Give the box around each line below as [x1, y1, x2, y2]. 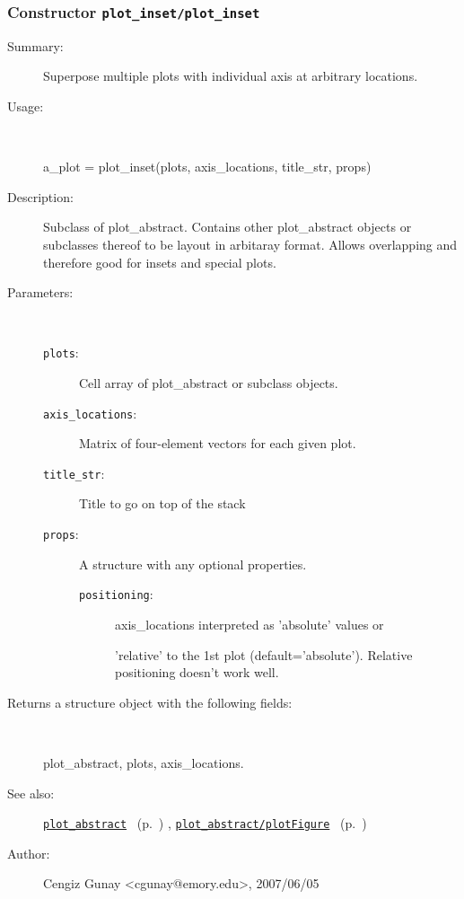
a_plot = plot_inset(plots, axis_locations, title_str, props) [43, 157, 372, 176]
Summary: [7, 36, 64, 55]
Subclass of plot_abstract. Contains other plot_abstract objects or [43, 217, 412, 236]
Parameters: [7, 283, 74, 302]
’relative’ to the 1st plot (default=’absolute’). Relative [115, 645, 413, 664]
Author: [7, 843, 50, 862]
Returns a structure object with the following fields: [7, 692, 293, 711]
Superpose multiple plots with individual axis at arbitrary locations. [43, 66, 418, 85]
